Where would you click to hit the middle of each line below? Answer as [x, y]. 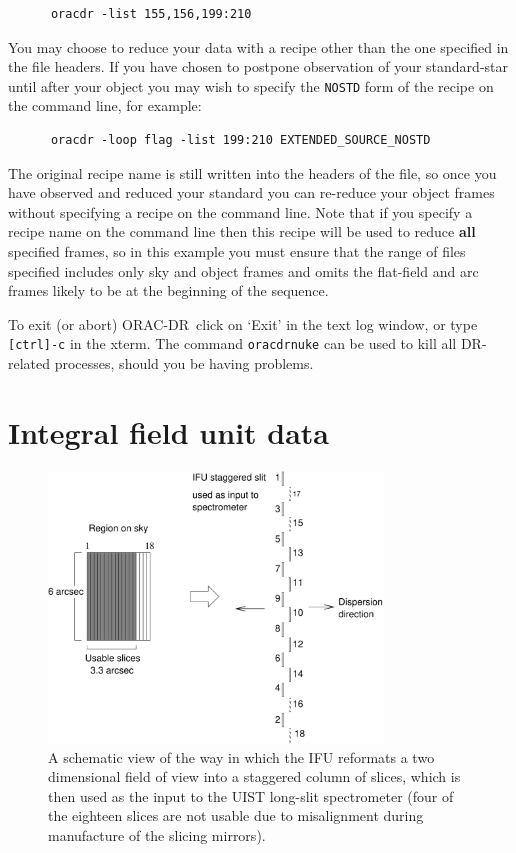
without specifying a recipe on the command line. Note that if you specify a [240, 211]
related [29, 363]
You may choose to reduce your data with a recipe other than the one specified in [258, 46]
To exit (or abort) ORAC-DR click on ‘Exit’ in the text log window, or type [243, 323]
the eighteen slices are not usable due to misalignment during [236, 815]
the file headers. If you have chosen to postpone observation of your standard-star [258, 66]
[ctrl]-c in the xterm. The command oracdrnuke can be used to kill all [232, 343]
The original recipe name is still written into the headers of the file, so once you [252, 172]
